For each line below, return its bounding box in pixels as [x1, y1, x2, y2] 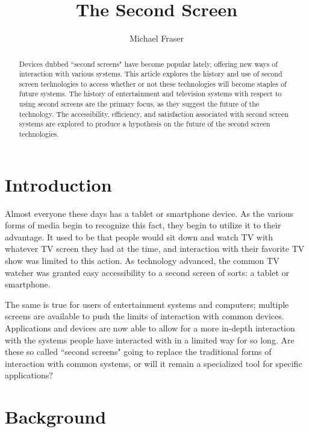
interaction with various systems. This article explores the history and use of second [19, 69, 282, 79]
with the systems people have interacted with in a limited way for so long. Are [5, 333, 295, 346]
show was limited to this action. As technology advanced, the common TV [5, 254, 279, 267]
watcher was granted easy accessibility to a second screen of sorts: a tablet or [5, 266, 290, 278]
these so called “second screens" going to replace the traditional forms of [5, 345, 272, 358]
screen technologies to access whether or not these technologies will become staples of [19, 78, 287, 89]
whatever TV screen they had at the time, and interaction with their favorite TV [5, 242, 305, 255]
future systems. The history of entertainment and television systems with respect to [19, 89, 282, 99]
